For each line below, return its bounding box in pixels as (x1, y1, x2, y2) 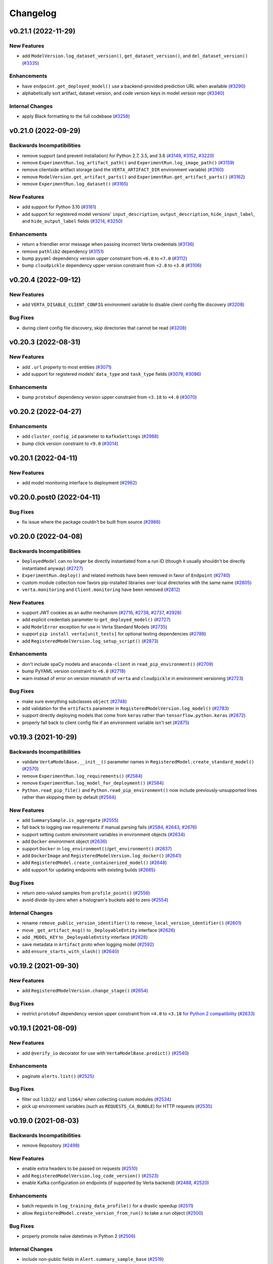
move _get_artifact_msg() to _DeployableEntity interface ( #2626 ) (22, 927, 175, 933)
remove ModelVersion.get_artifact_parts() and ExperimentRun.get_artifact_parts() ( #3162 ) (22, 173, 245, 179)
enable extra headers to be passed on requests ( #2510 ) (22, 1165, 138, 1171)
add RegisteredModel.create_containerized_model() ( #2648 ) (22, 860, 167, 866)
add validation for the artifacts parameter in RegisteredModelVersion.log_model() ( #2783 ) (22, 705, 230, 711)
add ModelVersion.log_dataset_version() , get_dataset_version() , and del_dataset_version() (22, 53, 248, 59)
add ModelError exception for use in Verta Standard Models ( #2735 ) (22, 623, 167, 629)
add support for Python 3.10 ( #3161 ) (22, 204, 97, 210)
